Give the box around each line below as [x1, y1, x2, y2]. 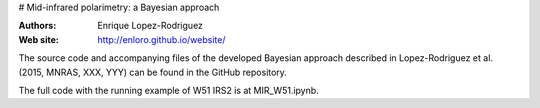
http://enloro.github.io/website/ [97, 33, 226, 45]
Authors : [18, 20, 57, 32]
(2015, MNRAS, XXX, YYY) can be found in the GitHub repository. [18, 66, 287, 78]
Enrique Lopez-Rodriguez [97, 20, 204, 32]
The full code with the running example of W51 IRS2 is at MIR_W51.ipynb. [18, 84, 319, 96]
